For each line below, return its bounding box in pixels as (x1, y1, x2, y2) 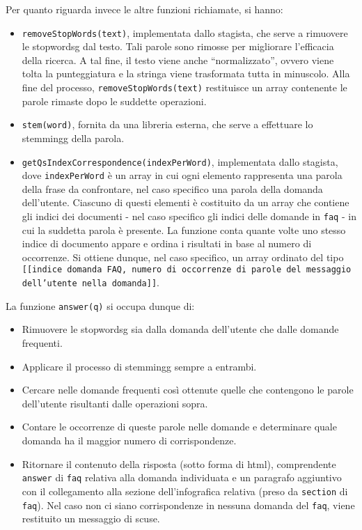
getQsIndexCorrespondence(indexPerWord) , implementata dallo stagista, (22, 154, 338, 169)
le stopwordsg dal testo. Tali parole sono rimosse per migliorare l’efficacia (22, 39, 334, 54)
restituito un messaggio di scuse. (22, 511, 160, 526)
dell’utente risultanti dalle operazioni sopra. (22, 396, 208, 410)
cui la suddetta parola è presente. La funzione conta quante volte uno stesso (22, 222, 346, 237)
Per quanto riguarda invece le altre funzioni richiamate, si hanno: (6, 2, 283, 16)
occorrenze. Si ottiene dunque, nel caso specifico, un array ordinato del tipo (22, 249, 344, 264)
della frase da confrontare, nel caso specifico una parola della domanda (22, 181, 323, 196)
